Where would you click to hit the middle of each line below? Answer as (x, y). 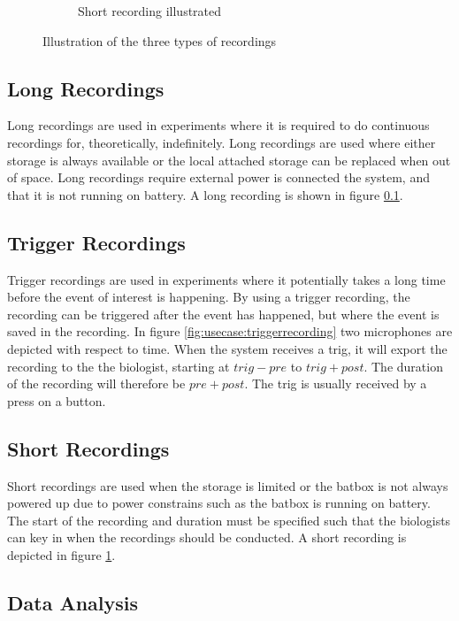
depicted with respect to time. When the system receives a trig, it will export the (227, 348)
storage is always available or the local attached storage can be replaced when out (229, 160)
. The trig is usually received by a (336, 383)
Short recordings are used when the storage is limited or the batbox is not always (228, 485)
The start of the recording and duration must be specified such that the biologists (229, 520)
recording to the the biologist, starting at (119, 366)
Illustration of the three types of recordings (160, 40)
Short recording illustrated (150, 11)
